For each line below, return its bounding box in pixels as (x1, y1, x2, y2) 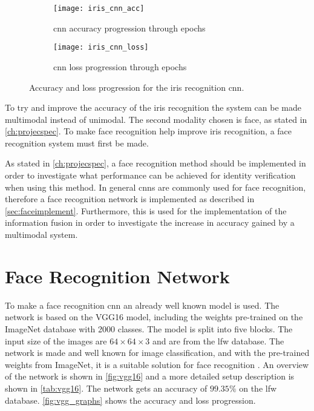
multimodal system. (5, 228, 78, 241)
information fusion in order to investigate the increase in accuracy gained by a (5, 216, 295, 229)
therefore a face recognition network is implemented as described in (5, 192, 255, 205)
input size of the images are (5, 334, 107, 347)
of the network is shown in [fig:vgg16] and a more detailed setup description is (5, 370, 295, 383)
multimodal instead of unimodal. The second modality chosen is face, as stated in (5, 113, 307, 125)
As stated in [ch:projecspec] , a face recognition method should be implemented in (5, 157, 306, 169)
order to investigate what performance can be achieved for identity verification (5, 169, 296, 182)
